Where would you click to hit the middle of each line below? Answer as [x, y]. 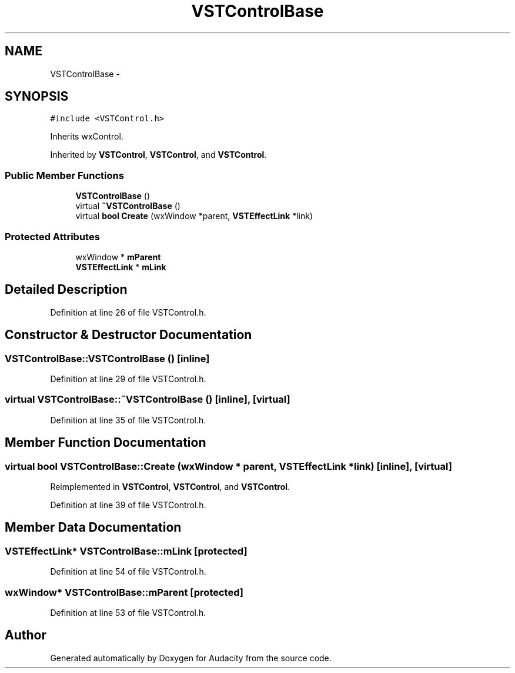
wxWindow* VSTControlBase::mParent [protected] [124, 592]
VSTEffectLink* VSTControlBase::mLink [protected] [126, 551]
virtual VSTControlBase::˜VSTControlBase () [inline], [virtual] [148, 400]
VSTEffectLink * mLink [121, 267]
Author [26, 635]
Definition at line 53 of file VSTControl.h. [128, 612]
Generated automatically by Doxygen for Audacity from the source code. [191, 658]
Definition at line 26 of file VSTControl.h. [128, 312]
